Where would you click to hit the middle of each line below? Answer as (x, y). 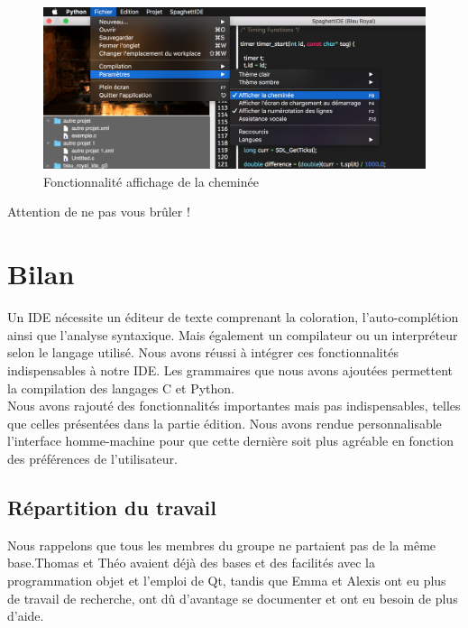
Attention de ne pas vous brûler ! (99, 212)
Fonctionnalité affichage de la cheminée (151, 181)
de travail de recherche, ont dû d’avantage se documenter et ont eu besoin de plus (233, 598)
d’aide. (26, 616)
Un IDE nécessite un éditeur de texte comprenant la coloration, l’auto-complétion (233, 317)
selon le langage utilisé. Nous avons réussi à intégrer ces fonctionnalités (203, 352)
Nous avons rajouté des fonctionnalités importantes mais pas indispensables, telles (234, 406)
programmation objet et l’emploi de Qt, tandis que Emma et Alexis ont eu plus (227, 580)
